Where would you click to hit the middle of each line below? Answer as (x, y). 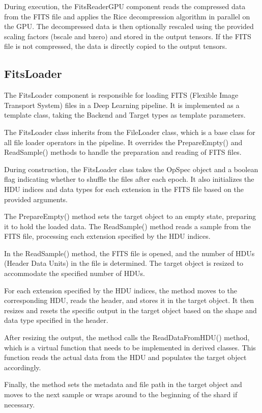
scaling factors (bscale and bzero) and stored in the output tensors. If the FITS (128, 36)
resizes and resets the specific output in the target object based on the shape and (130, 310)
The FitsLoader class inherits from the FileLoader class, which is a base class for (130, 132)
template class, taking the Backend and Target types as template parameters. (125, 115)
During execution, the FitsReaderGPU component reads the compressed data (125, 6)
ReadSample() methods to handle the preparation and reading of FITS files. (123, 152)
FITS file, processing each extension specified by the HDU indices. (107, 236)
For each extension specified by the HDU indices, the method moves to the (121, 290)
